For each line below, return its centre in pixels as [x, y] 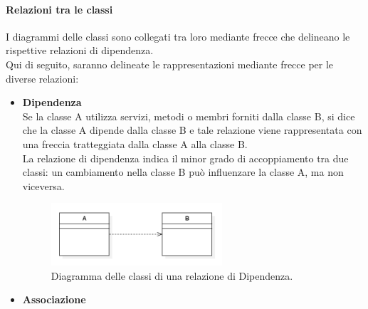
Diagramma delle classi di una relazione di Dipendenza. [172, 275]
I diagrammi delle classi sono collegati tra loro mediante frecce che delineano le [178, 36]
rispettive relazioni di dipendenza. [80, 50]
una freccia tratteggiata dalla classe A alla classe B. [135, 143]
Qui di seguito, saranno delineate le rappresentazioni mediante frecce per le [170, 64]
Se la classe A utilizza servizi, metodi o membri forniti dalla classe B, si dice [189, 116]
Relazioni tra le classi [59, 9]
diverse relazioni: [42, 78]
